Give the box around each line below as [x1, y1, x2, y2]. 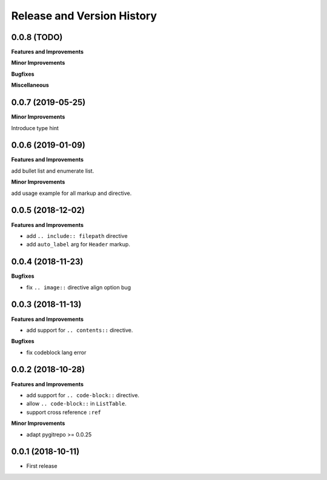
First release [26, 462, 58, 470]
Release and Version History [11, 9, 157, 22]
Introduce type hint [11, 124, 59, 131]
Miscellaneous [11, 82, 50, 89]
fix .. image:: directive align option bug [26, 283, 131, 291]
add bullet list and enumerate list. [11, 167, 94, 174]
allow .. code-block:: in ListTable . [26, 400, 127, 407]
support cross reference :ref [26, 409, 101, 416]
